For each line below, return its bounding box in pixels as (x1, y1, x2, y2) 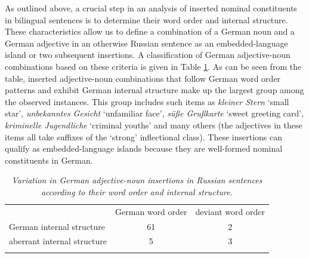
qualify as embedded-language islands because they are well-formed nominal (5, 142, 283, 155)
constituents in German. (5, 153, 93, 166)
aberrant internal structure (9, 235, 107, 247)
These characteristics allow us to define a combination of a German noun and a (5, 25, 295, 38)
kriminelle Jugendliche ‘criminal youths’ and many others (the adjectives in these (5, 118, 302, 131)
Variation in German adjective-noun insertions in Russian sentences (11, 174, 262, 186)
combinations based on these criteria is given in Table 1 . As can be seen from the (5, 60, 302, 72)
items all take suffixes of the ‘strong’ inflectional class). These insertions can (5, 130, 283, 143)
